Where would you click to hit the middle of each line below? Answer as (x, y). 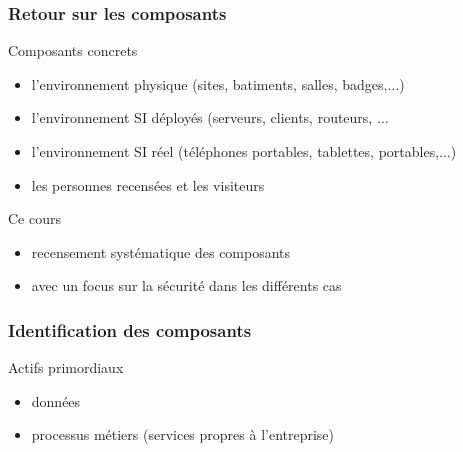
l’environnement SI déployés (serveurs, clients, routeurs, (202, 117)
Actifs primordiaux (66, 367)
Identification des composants (130, 329)
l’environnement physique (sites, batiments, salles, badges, (209, 83)
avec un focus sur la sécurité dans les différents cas (186, 285)
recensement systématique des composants (161, 251)
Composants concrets (73, 50)
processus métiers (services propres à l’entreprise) (183, 434)
